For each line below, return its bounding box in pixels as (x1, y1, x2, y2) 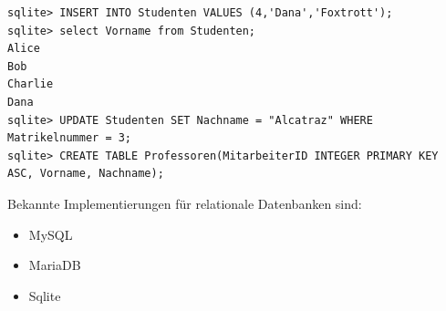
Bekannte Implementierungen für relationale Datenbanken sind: (7, 193, 362, 213)
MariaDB (28, 255, 81, 275)
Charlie (7, 78, 54, 91)
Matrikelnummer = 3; (7, 131, 132, 145)
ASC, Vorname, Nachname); (7, 167, 164, 181)
